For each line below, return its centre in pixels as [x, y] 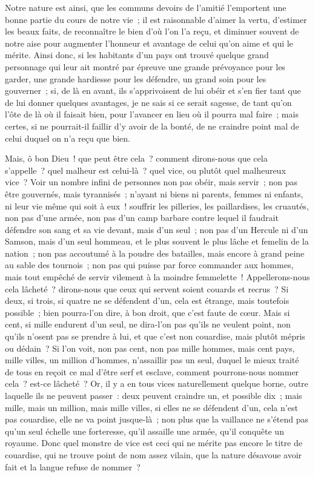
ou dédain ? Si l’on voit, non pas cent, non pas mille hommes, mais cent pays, [150, 348]
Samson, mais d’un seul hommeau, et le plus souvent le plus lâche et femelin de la [157, 241]
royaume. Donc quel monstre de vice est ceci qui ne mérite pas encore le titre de [154, 443]
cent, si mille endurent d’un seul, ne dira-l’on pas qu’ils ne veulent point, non [148, 324]
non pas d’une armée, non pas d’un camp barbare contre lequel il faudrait [142, 218]
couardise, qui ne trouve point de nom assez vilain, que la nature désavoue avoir [154, 454]
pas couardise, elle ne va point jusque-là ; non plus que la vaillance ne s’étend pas [157, 419]
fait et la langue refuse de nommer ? [73, 466]
